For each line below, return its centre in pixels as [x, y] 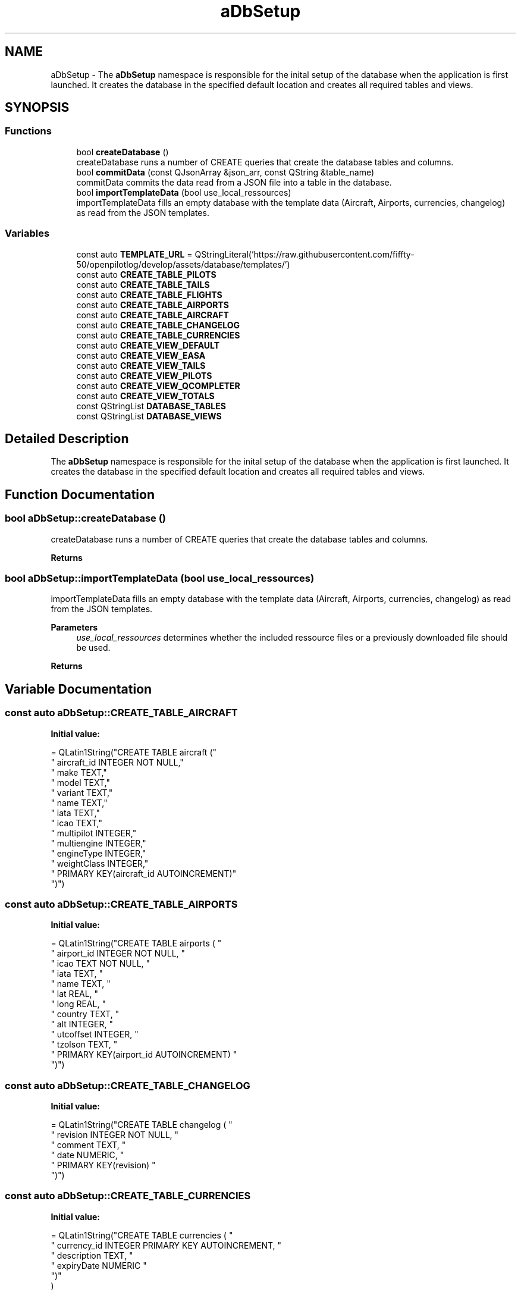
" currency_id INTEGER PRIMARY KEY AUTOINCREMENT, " [166, 1245]
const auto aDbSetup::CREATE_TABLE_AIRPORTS [121, 904]
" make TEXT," [79, 772]
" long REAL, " [78, 1004]
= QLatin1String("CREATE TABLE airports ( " [136, 943]
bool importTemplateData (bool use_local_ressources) [184, 192]
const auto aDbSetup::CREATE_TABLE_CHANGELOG [128, 1085]
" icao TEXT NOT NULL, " [101, 964]
